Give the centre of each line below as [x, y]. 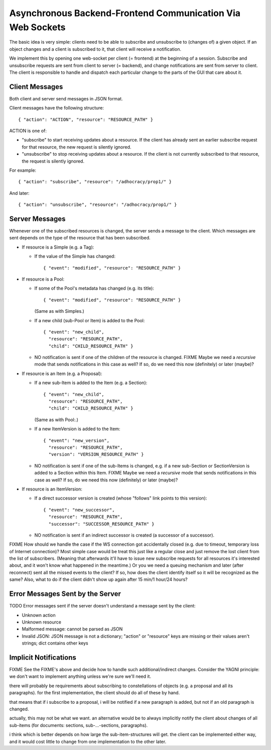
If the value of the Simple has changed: [75, 257]
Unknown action [39, 615]
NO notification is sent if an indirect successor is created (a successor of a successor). [124, 535]
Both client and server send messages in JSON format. [66, 98]
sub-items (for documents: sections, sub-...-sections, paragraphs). [79, 725]
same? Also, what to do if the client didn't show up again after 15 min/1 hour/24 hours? [98, 579]
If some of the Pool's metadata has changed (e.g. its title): [94, 288]
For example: [23, 170]
